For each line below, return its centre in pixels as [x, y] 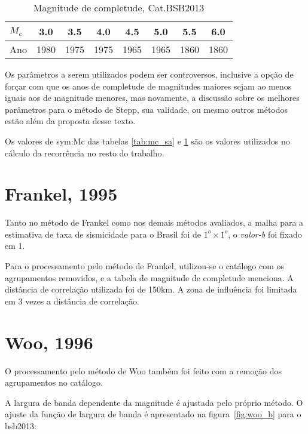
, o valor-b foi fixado [265, 234]
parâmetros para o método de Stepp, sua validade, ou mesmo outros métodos [147, 109]
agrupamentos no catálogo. [54, 382]
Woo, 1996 [49, 342]
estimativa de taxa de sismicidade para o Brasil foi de [103, 234]
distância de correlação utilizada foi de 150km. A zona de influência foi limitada [151, 289]
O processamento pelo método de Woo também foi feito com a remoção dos [144, 370]
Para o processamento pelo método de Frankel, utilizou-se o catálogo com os [145, 266]
